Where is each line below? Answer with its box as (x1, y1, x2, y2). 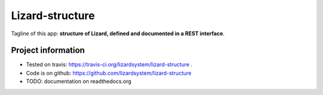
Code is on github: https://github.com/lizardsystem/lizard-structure (26, 69, 191, 76)
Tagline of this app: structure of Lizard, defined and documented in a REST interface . (11, 30, 225, 37)
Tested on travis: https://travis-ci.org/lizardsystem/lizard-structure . (26, 61, 193, 68)
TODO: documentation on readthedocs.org (26, 78, 132, 85)
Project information (11, 45, 85, 56)
